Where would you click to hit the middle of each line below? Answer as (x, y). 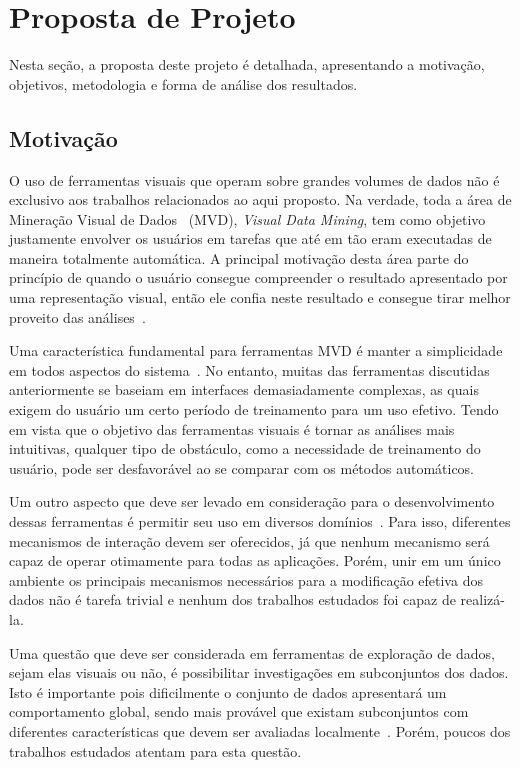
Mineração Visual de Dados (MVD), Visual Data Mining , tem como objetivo (247, 218)
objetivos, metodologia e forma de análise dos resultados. (183, 83)
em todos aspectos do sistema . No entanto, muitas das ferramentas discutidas (249, 369)
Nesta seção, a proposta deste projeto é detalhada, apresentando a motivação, (247, 64)
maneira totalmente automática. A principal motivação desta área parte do (239, 257)
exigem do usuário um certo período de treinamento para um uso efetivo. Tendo (254, 409)
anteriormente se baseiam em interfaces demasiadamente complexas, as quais (244, 389)
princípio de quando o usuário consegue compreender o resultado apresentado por (258, 277)
